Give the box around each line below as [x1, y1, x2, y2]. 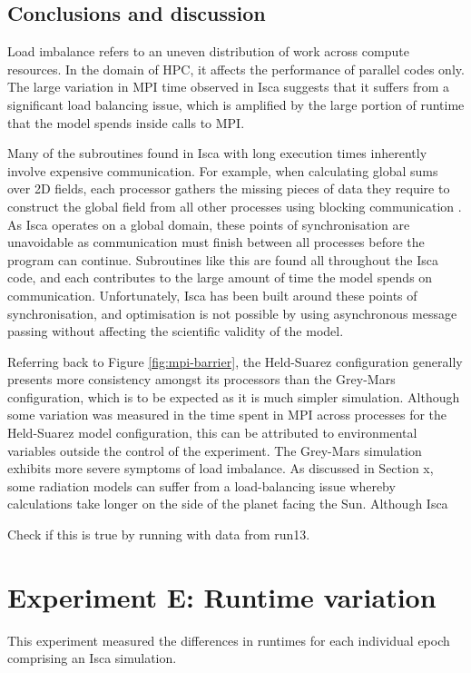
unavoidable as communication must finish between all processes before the [7, 233, 425, 252]
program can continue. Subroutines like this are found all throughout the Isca [7, 250, 438, 269]
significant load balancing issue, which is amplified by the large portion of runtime [7, 94, 465, 114]
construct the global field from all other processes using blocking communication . [7, 196, 462, 215]
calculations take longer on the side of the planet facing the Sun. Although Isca [7, 494, 448, 513]
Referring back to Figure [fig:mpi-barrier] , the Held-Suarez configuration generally [7, 351, 463, 371]
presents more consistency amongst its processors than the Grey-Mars [7, 370, 396, 389]
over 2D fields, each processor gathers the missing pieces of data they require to [7, 179, 450, 198]
